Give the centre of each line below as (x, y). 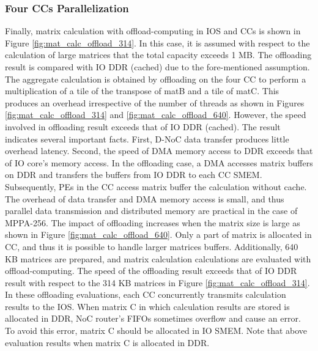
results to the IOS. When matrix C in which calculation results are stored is (147, 306)
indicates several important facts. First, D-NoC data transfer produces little (147, 139)
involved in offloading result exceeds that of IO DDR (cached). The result (143, 126)
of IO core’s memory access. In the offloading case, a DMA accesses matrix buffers (159, 162)
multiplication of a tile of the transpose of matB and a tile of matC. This (142, 91)
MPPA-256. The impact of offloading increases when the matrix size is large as (153, 222)
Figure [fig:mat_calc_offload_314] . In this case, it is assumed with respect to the (157, 42)
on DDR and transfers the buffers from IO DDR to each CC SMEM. (134, 175)
